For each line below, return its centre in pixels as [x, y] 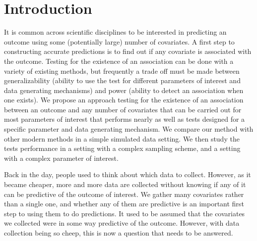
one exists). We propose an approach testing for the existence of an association [124, 100]
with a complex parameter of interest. [61, 158]
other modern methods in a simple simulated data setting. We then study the [122, 138]
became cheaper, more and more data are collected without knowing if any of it [125, 184]
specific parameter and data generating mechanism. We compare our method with [129, 129]
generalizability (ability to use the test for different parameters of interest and [122, 80]
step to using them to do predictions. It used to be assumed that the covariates [125, 213]
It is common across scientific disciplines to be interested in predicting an [115, 32]
